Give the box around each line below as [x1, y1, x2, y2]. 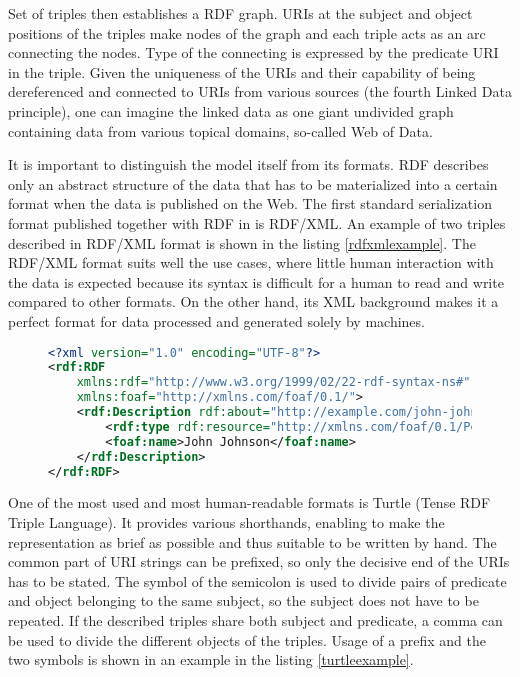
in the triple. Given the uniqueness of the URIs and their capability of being [8, 61, 476, 82]
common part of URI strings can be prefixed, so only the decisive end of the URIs [8, 551, 510, 572]
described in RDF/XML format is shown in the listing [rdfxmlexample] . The [8, 232, 476, 253]
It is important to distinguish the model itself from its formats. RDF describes [8, 154, 489, 175]
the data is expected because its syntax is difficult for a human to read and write [8, 271, 504, 292]
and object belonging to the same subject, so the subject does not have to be [8, 590, 479, 611]
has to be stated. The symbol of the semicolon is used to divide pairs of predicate [8, 570, 507, 591]
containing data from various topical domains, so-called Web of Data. [8, 120, 433, 141]
